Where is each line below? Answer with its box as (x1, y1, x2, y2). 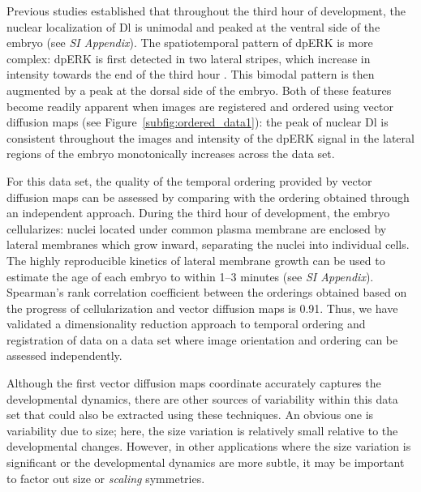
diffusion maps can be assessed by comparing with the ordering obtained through (6, 188, 410, 205)
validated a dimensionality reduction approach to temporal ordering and (6, 315, 366, 332)
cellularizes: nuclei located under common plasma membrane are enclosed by (6, 220, 387, 237)
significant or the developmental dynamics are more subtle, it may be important (6, 454, 405, 471)
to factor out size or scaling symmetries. (6, 469, 205, 486)
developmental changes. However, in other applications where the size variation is (6, 438, 411, 455)
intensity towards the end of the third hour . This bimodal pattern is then (6, 66, 375, 83)
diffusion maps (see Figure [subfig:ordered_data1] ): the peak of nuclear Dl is (6, 113, 389, 130)
